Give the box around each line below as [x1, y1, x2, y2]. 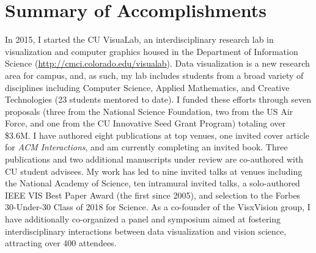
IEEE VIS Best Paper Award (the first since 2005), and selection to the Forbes [5, 188, 301, 201]
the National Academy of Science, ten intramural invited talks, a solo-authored [5, 177, 300, 189]
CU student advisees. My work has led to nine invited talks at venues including [5, 164, 303, 177]
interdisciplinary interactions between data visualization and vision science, [5, 224, 287, 237]
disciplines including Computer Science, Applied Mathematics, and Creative [5, 81, 290, 94]
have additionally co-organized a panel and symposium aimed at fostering [5, 213, 281, 226]
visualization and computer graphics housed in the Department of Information [5, 45, 298, 57]
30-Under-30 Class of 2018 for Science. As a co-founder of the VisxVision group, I [5, 200, 310, 213]
